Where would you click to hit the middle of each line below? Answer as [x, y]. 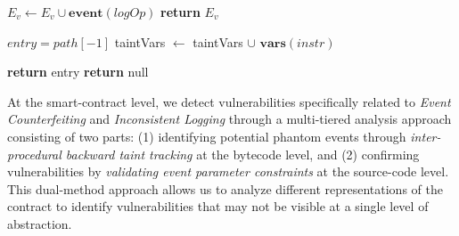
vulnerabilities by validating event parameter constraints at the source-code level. [228, 171]
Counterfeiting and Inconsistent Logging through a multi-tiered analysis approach [229, 119]
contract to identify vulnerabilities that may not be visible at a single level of [218, 206]
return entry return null [78, 72]
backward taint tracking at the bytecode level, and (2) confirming [242, 154]
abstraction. [40, 223]
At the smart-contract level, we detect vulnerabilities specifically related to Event [229, 101]
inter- [426, 136]
